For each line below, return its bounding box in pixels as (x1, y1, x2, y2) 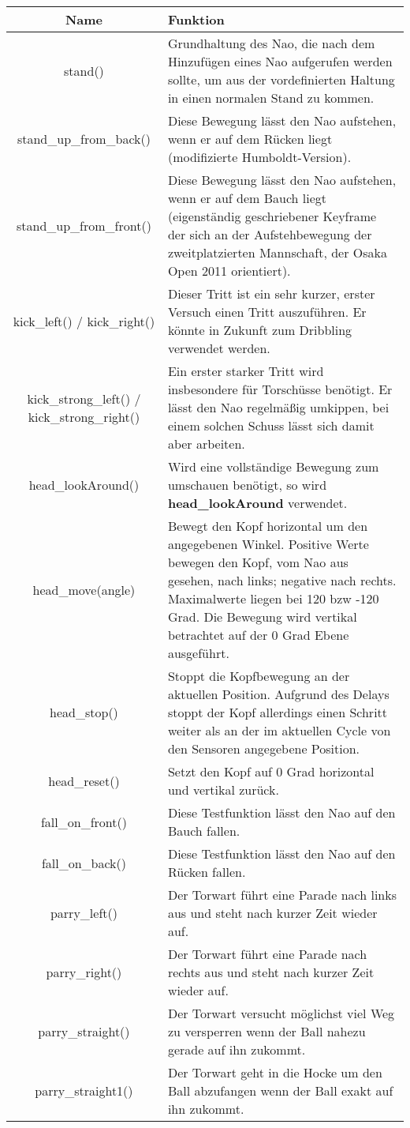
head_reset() (48, 771, 120, 790)
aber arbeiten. (167, 434, 245, 453)
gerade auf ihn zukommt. (167, 1040, 306, 1058)
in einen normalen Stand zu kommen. (167, 88, 375, 107)
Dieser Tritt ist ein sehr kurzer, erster (167, 284, 375, 303)
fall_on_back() (41, 853, 127, 872)
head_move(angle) (32, 580, 136, 599)
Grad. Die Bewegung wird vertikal (167, 607, 357, 626)
